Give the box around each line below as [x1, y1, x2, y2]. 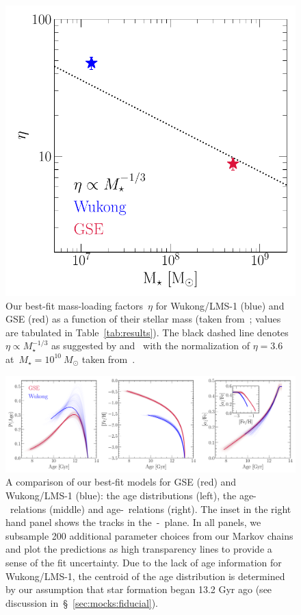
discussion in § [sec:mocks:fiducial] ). [5, 595, 159, 610]
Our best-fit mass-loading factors [5, 298, 144, 312]
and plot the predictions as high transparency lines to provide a [5, 542, 272, 556]
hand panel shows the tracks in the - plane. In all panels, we [5, 515, 261, 529]
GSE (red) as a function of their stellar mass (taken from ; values [5, 312, 281, 326]
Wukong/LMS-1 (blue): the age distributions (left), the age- [5, 488, 257, 502]
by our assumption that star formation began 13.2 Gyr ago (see [5, 582, 272, 597]
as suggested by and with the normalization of [51, 338, 250, 353]
